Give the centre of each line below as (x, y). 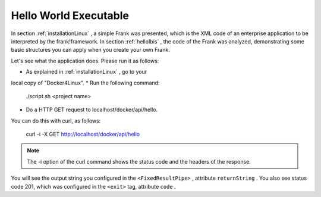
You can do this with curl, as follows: (56, 121)
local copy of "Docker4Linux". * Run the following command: (85, 83)
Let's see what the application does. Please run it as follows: (85, 61)
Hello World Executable (70, 15)
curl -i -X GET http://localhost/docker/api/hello (83, 135)
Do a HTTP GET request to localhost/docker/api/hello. (92, 110)
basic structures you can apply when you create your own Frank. (91, 50)
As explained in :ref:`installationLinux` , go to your (86, 72)
